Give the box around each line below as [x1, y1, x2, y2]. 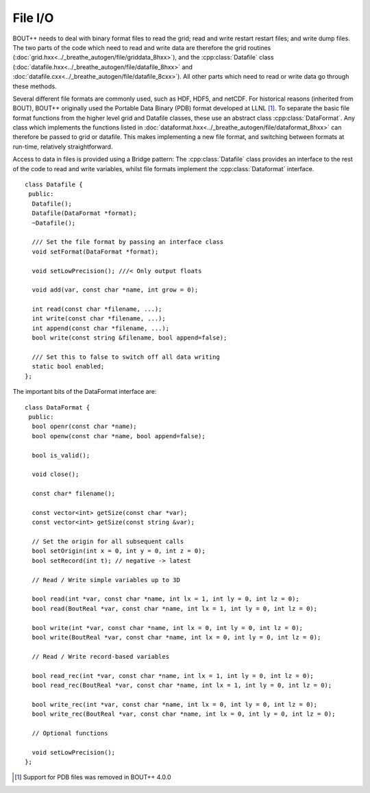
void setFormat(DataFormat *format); [32, 247, 159, 255]
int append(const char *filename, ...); [32, 324, 170, 332]
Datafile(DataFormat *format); [32, 210, 137, 217]
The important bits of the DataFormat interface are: [12, 388, 157, 396]
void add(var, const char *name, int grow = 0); [32, 286, 199, 294]
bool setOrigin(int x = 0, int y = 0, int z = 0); [32, 547, 206, 555]
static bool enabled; [32, 363, 105, 370]
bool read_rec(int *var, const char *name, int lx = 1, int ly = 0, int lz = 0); [32, 672, 314, 679]
